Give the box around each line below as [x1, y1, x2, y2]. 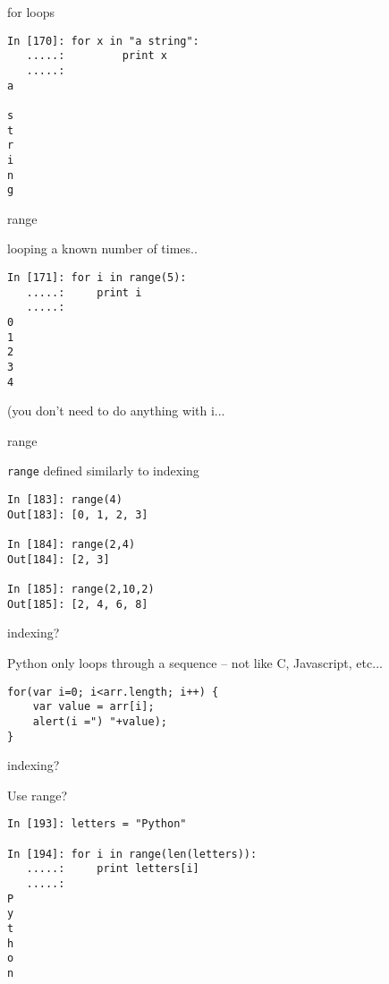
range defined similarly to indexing [7, 461, 199, 480]
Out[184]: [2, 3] [7, 552, 110, 566]
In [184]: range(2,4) [7, 538, 136, 552]
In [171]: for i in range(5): [7, 271, 187, 284]
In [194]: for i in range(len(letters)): [7, 847, 258, 860]
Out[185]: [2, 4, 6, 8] [7, 597, 148, 611]
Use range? [7, 785, 67, 804]
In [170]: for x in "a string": [7, 34, 199, 47]
